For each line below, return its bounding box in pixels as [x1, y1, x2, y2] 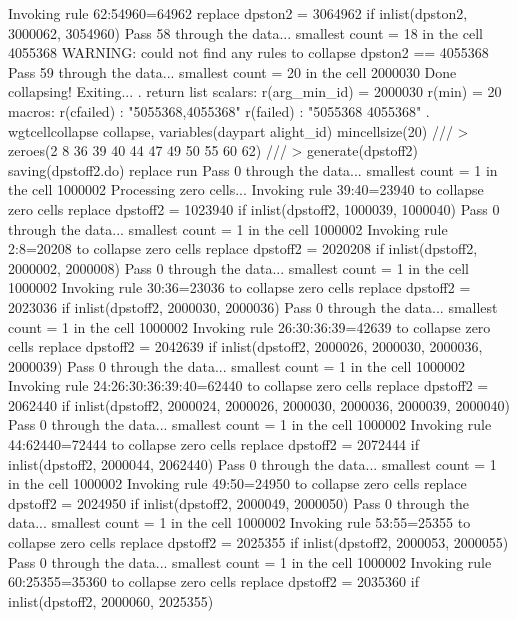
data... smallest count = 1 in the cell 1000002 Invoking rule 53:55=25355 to [8, 512, 471, 533]
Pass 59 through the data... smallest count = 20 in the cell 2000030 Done [8, 61, 457, 82]
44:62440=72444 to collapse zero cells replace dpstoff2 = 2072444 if [8, 434, 419, 455]
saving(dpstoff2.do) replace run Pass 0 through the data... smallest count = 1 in [8, 159, 498, 180]
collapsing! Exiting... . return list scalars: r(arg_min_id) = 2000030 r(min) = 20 [8, 81, 502, 102]
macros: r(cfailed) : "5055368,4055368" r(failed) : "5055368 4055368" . [8, 100, 430, 121]
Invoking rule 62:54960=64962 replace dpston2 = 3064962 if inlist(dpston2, [8, 3, 468, 23]
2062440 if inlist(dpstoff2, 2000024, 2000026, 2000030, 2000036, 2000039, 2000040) [8, 394, 510, 415]
